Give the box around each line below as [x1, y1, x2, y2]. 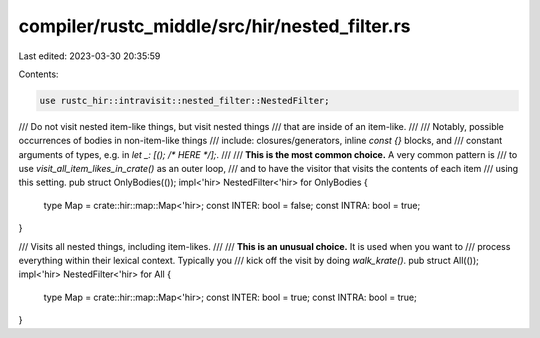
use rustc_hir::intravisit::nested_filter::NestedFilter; [39, 95, 330, 106]
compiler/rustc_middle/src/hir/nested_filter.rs [18, 15, 411, 37]
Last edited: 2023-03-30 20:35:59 [18, 50, 161, 62]
